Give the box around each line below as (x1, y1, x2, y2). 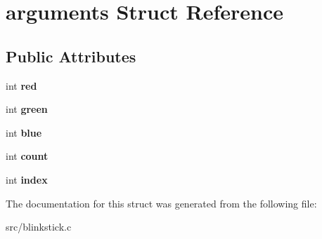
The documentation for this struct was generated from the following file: (6, 196, 317, 210)
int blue (6, 125, 42, 139)
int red (6, 78, 37, 93)
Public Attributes (6, 45, 136, 67)
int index (6, 172, 48, 186)
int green (6, 102, 48, 116)
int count (6, 149, 49, 163)
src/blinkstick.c (6, 219, 72, 234)
